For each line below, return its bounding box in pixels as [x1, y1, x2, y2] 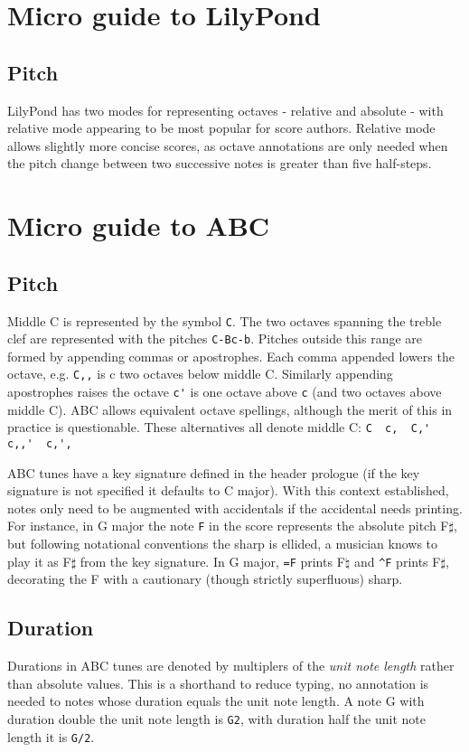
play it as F [7, 551, 71, 570]
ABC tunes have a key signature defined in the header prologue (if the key [7, 463, 420, 482]
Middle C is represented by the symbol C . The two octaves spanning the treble [7, 311, 442, 330]
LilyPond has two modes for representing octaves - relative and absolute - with [7, 100, 444, 119]
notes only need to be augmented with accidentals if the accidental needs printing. [7, 498, 463, 517]
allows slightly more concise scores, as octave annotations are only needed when [7, 136, 448, 155]
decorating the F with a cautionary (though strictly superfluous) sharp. [7, 569, 403, 588]
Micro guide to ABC [7, 207, 270, 244]
